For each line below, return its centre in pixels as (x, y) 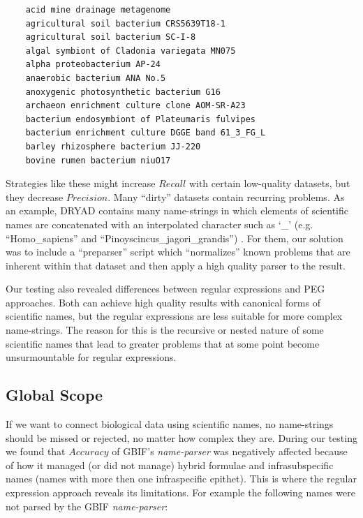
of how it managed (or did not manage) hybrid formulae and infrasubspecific (170, 465)
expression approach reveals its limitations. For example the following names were (180, 493)
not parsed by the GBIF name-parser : (87, 506)
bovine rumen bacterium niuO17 (98, 160)
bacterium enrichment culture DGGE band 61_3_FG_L (146, 133)
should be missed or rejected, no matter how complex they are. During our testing (181, 437)
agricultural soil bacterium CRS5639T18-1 (125, 23)
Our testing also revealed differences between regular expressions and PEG (165, 289)
